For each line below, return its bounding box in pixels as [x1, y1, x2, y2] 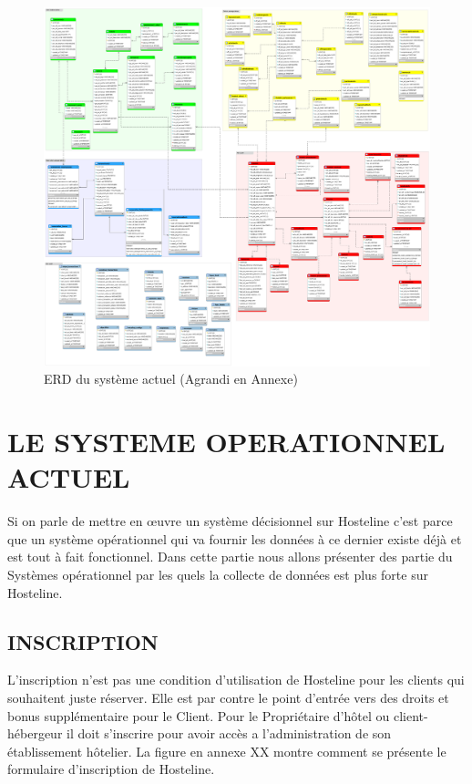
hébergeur [7, 724, 63, 743]
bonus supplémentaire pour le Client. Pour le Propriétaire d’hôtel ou [7, 706, 390, 725]
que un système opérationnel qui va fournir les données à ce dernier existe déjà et [7, 529, 462, 548]
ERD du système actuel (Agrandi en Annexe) [44, 369, 298, 388]
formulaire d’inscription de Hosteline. [7, 759, 215, 779]
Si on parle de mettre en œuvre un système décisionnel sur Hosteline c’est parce [7, 511, 453, 531]
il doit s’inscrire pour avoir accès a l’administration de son [67, 724, 392, 743]
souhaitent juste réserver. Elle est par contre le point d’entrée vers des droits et [7, 688, 449, 707]
